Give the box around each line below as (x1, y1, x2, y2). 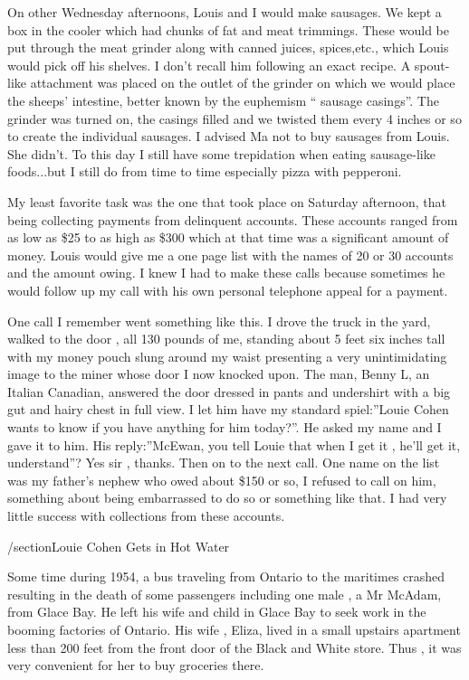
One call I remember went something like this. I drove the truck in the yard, (7, 311, 431, 330)
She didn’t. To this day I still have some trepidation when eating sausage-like (7, 144, 435, 163)
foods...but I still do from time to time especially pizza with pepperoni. (7, 162, 402, 181)
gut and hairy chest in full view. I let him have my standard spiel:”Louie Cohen (7, 400, 449, 419)
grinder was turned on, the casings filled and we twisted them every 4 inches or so (7, 109, 462, 127)
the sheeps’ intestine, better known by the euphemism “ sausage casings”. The (7, 90, 439, 109)
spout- (414, 55, 450, 74)
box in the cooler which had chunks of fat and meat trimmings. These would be (7, 20, 449, 39)
